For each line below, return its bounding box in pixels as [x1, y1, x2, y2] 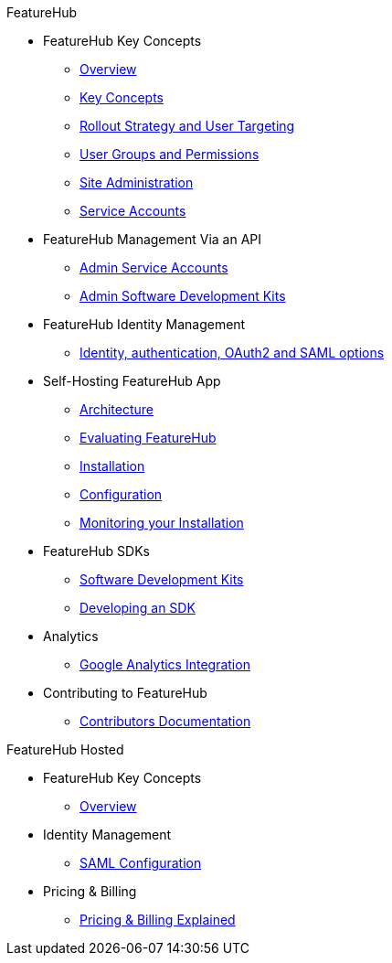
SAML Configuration [79, 855, 202, 871]
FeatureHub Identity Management [43, 316, 246, 332]
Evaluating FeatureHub [79, 430, 217, 445]
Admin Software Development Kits [79, 288, 286, 304]
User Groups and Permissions [79, 146, 260, 162]
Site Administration [79, 175, 194, 190]
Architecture [79, 401, 154, 417]
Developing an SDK [79, 600, 196, 615]
